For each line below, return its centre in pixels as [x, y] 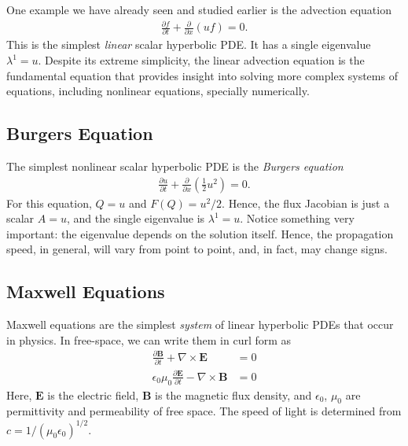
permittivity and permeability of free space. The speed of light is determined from [204, 411]
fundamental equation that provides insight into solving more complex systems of [202, 75]
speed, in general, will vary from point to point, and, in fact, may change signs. [197, 249]
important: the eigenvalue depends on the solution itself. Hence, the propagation [200, 233]
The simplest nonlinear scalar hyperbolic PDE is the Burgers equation [175, 166]
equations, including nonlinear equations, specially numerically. [158, 91]
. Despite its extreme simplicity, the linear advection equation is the [201, 60]
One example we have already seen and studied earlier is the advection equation [199, 9]
